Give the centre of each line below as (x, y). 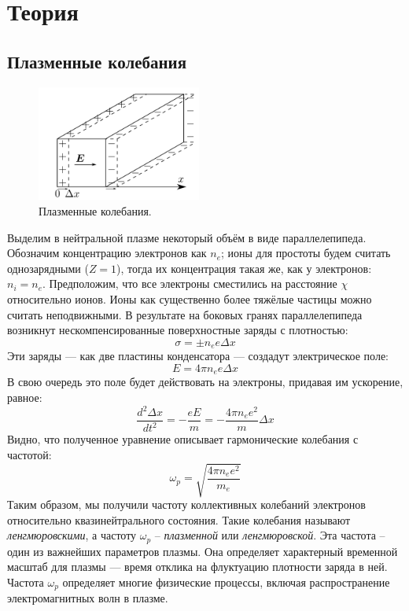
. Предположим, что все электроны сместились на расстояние (190, 283)
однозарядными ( (48, 268)
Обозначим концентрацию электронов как (107, 253)
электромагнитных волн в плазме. (88, 598)
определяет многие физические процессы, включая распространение (226, 582)
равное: (25, 397)
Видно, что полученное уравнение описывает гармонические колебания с (183, 439)
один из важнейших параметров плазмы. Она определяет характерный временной (203, 551)
